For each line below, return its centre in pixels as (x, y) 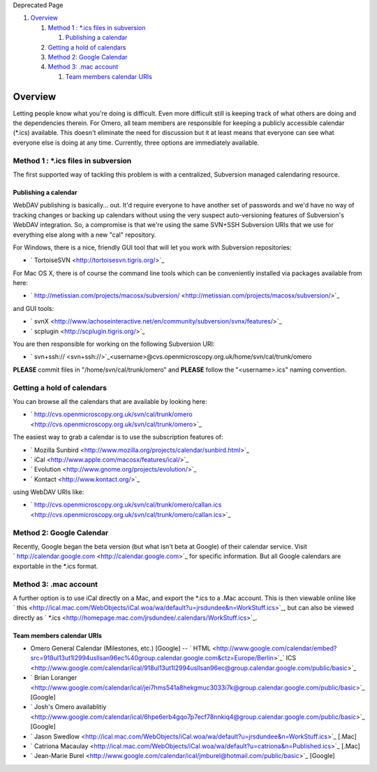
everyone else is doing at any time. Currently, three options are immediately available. (136, 143)
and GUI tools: (34, 308)
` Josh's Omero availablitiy (68, 707)
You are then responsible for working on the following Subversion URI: (114, 344)
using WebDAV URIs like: (49, 492)
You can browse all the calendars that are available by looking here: (110, 401)
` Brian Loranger (54, 678)
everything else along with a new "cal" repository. (84, 235)
